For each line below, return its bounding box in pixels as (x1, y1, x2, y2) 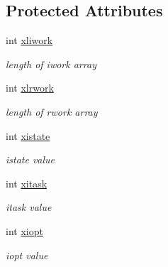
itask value (6, 200, 52, 214)
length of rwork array (6, 104, 98, 119)
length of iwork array (6, 56, 96, 71)
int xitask (6, 175, 47, 190)
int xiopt (6, 223, 43, 238)
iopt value (6, 247, 48, 262)
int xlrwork (6, 80, 54, 95)
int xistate (6, 128, 50, 143)
